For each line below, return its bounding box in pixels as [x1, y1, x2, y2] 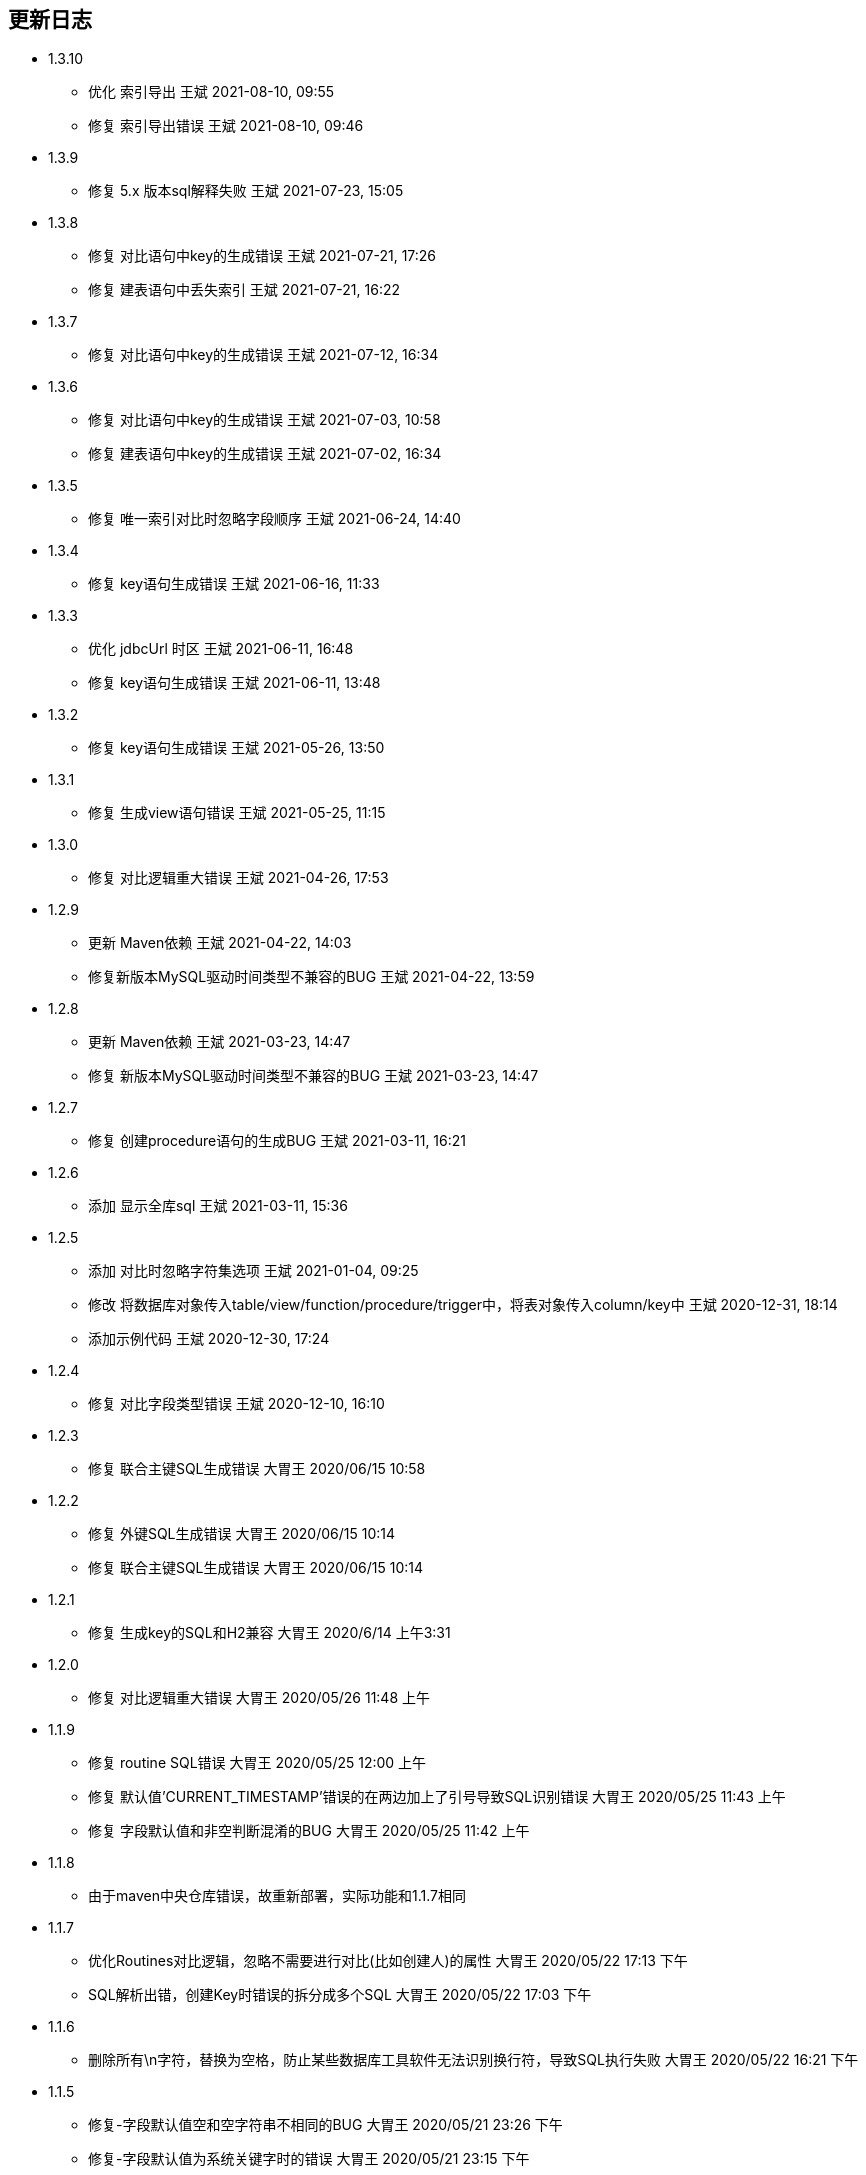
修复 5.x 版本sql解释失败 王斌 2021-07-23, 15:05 [88, 182, 404, 200]
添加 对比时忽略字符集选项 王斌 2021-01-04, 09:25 [88, 1262, 419, 1280]
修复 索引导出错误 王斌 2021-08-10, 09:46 [88, 117, 364, 135]
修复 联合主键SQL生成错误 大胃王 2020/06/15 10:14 [88, 1559, 423, 1577]
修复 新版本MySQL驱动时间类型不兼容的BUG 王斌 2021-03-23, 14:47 [88, 1067, 539, 1085]
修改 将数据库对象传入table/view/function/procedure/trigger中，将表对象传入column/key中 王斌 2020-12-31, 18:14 [88, 1296, 838, 1314]
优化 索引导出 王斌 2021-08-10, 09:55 [88, 83, 335, 101]
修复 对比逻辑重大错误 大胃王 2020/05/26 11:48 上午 [88, 1689, 431, 1707]
